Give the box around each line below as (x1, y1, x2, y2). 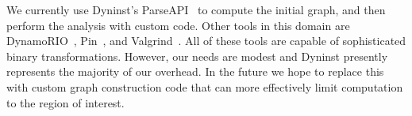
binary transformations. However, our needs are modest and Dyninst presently (6, 47, 388, 64)
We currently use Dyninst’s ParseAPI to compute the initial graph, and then (6, 2, 386, 17)
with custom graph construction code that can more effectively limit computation (6, 78, 403, 95)
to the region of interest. (6, 94, 125, 110)
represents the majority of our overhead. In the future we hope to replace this (6, 63, 384, 80)
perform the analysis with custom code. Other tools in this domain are (6, 17, 350, 33)
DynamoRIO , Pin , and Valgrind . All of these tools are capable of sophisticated (6, 32, 406, 49)
